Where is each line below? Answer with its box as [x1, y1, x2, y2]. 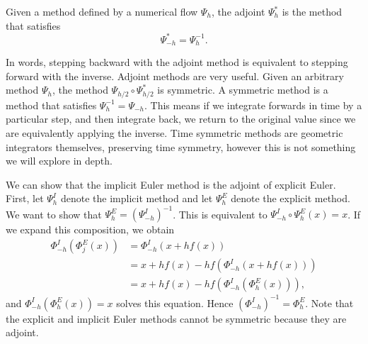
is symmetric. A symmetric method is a [157, 82, 328, 97]
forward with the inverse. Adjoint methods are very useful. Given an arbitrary [6, 68, 344, 83]
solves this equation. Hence [116, 295, 234, 310]
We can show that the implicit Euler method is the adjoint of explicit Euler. [6, 177, 336, 192]
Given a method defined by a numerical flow [6, 4, 198, 18]
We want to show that [6, 206, 102, 221]
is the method [282, 4, 343, 18]
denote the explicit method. [231, 191, 350, 206]
